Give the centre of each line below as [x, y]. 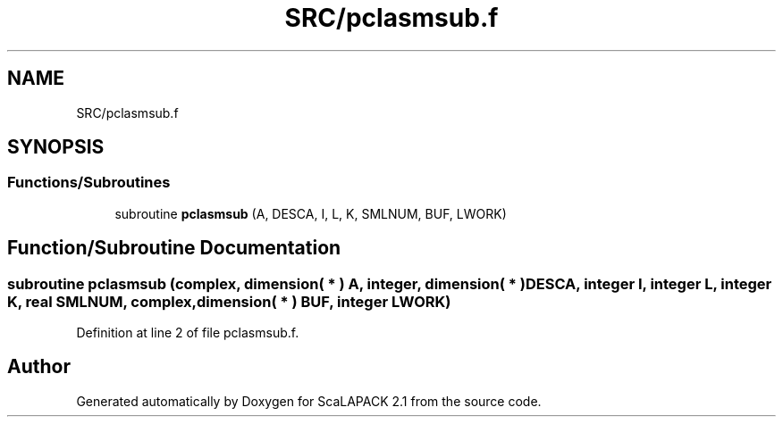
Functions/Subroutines [89, 183]
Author [39, 367]
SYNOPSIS [56, 147]
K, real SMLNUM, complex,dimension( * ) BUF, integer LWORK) [229, 301]
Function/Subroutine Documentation [174, 248]
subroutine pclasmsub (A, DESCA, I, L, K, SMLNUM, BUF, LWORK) [311, 213]
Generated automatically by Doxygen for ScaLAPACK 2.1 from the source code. [309, 401]
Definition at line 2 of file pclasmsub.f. [188, 333]
